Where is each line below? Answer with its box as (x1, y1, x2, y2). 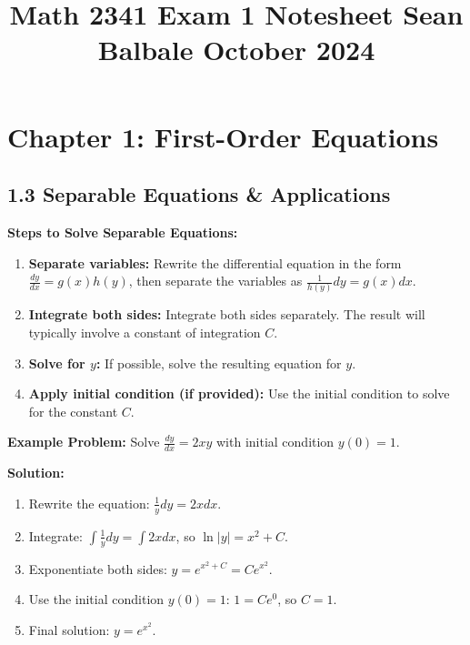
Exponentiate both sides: (28, 559, 167, 578)
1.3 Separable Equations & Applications (7, 180, 391, 208)
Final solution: (28, 620, 110, 639)
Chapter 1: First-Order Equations (7, 117, 439, 155)
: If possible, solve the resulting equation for (95, 353, 342, 372)
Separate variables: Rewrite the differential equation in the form (28, 253, 402, 272)
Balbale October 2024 (97, 31, 375, 68)
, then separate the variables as (128, 271, 303, 290)
